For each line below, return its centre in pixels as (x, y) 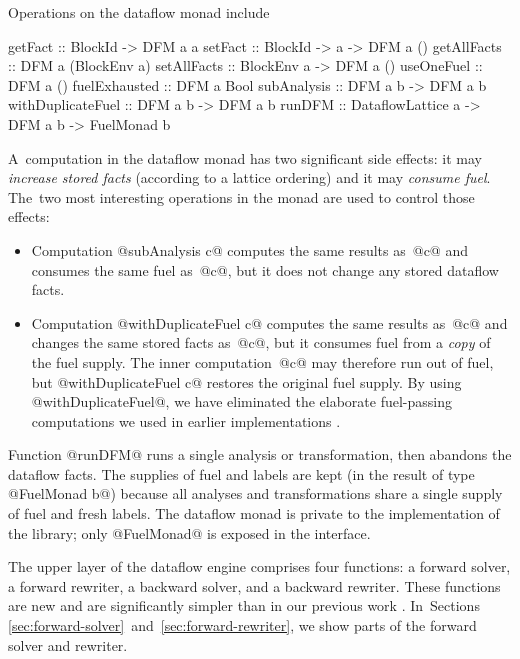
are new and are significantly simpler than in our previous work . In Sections (244, 605)
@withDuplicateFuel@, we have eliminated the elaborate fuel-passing (242, 401)
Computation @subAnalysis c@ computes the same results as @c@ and (249, 249)
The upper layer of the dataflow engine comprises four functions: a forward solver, (259, 566)
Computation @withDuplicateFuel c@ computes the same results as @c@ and (269, 322)
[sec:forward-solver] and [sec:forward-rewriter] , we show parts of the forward (242, 625)
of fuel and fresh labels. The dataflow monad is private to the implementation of (254, 513)
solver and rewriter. (68, 644)
